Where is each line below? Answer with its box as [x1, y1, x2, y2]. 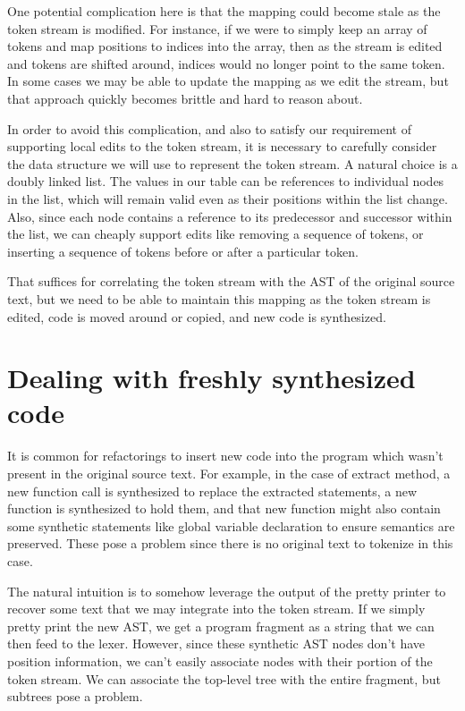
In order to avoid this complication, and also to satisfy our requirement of [7, 119, 412, 138]
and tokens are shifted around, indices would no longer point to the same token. [7, 54, 445, 72]
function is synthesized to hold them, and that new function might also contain [7, 499, 441, 518]
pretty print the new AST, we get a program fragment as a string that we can [7, 616, 435, 635]
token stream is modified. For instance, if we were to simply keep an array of [7, 19, 427, 38]
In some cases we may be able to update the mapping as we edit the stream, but [7, 72, 449, 90]
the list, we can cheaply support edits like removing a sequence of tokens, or [7, 224, 424, 243]
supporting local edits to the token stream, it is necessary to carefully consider [7, 137, 437, 156]
